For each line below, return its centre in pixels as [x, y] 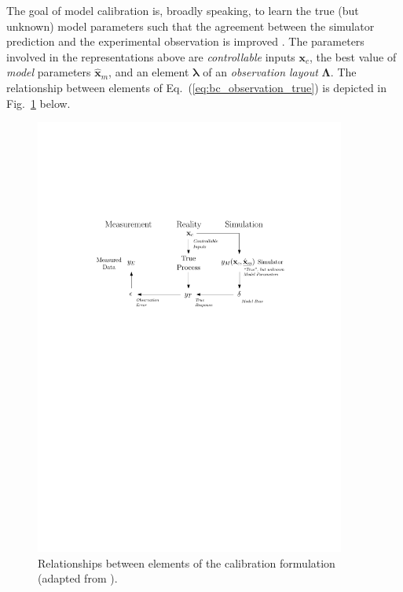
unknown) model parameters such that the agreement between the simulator [191, 26]
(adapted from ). [78, 578]
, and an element [149, 72]
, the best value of [353, 56]
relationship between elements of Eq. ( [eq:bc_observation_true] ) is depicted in [197, 87]
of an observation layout [260, 72]
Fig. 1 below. [38, 103]
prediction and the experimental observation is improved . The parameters [185, 41]
